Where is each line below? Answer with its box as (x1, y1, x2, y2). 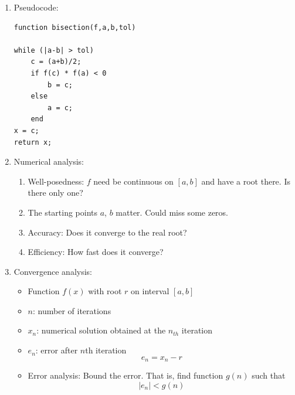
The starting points (28, 206, 98, 218)
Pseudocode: (13, 1, 59, 13)
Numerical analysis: (13, 155, 84, 168)
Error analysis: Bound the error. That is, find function (28, 369, 223, 382)
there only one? (28, 186, 83, 199)
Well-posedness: (28, 175, 84, 187)
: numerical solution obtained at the (36, 324, 166, 336)
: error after (35, 344, 78, 356)
